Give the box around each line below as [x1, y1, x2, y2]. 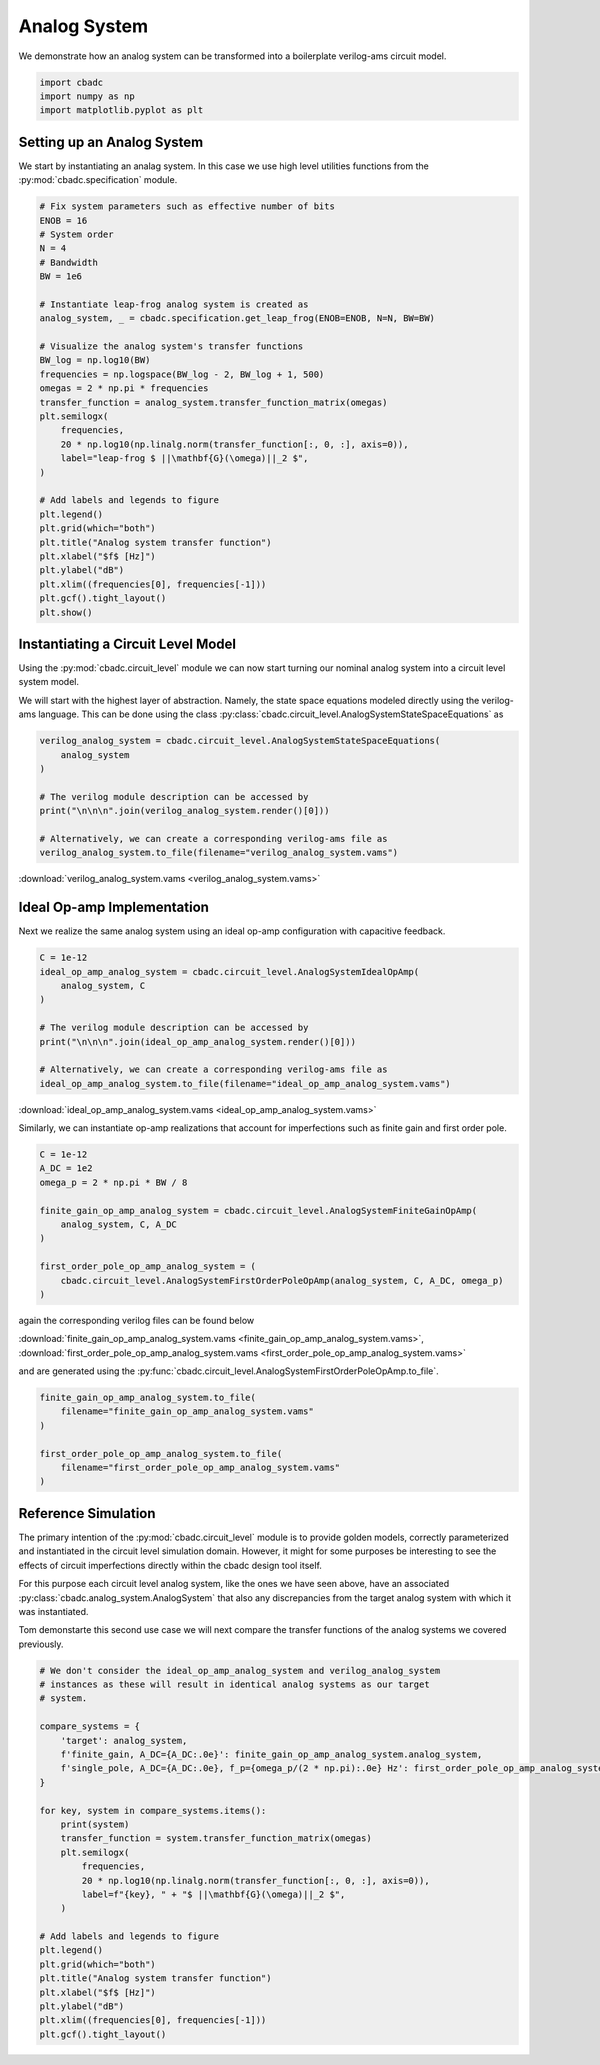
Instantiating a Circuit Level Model [18, 635, 237, 652]
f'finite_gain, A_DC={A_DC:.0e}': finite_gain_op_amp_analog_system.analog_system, [60, 1749, 483, 1760]
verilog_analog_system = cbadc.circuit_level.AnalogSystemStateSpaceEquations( [39, 735, 441, 747]
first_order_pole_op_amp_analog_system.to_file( [39, 1448, 283, 1459]
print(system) [60, 1818, 130, 1830]
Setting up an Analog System [18, 133, 204, 150]
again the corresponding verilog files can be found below [18, 1314, 255, 1326]
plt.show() [39, 606, 93, 618]
